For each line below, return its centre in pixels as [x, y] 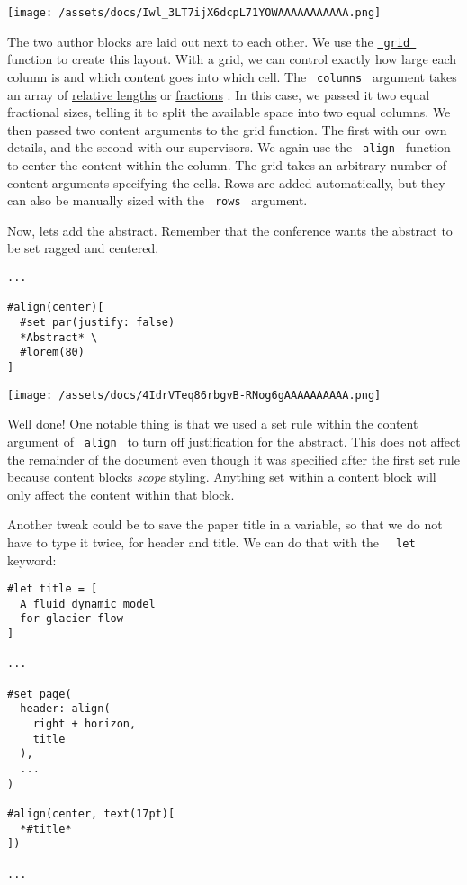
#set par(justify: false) [98, 322]
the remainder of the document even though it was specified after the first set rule [233, 459]
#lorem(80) [52, 352]
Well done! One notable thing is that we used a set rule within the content [213, 424]
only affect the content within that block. [121, 494]
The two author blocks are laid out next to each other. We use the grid [209, 41]
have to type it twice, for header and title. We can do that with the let [211, 542]
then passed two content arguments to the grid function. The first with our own [227, 129]
